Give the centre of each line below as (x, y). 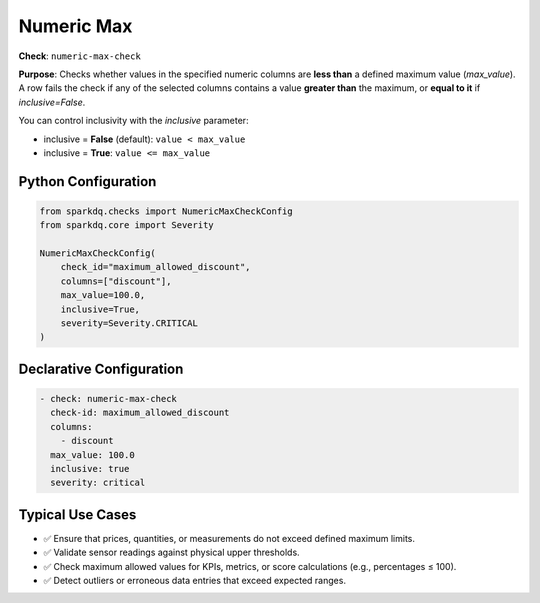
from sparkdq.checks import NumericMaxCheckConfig (166, 211)
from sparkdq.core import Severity (126, 225)
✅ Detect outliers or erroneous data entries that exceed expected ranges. (195, 581)
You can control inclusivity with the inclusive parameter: (133, 121)
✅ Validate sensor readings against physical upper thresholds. (171, 552)
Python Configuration (87, 181)
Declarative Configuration (101, 368)
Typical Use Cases (77, 514)
